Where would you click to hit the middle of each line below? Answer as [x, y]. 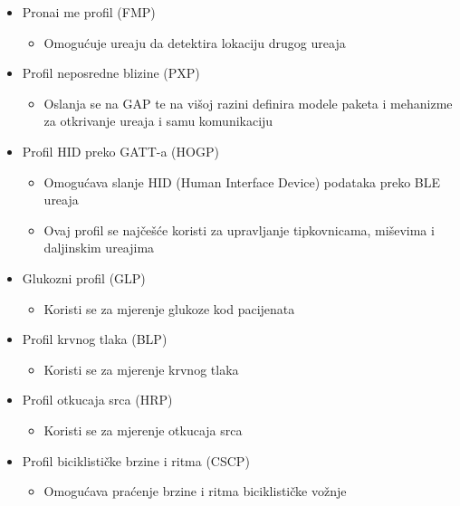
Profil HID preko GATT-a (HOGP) [120, 151]
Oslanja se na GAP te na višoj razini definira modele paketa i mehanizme [248, 103]
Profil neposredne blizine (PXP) [111, 73]
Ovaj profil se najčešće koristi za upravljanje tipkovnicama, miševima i [239, 229]
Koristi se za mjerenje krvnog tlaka [141, 369]
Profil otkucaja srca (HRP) [97, 400]
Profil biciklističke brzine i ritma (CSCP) [136, 460]
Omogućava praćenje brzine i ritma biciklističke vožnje [195, 491]
